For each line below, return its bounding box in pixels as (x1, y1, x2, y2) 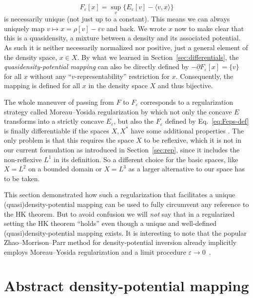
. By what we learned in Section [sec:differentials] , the (77, 52, 239, 62)
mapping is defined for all (4, 80, 80, 91)
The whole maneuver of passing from (4, 96, 114, 107)
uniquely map (4, 23, 45, 33)
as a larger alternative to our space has (128, 164, 245, 174)
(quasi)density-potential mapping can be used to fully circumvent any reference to (4, 199, 249, 209)
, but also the (114, 116, 154, 126)
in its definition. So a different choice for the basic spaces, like (54, 154, 238, 164)
